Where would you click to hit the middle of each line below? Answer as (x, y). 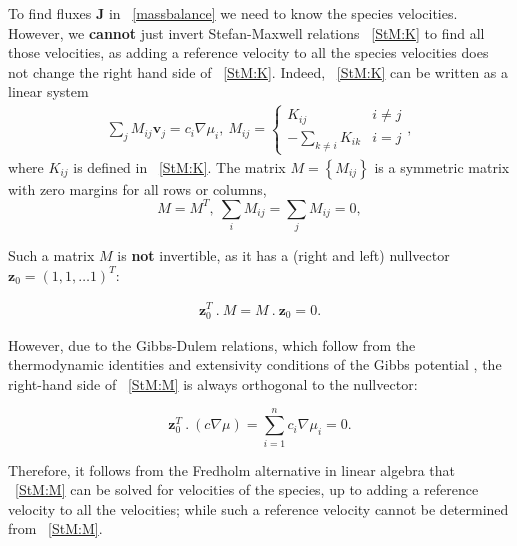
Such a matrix (51, 255)
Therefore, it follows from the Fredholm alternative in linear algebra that (232, 469)
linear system (48, 91)
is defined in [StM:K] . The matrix (179, 166)
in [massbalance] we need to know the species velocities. (283, 13)
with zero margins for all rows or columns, (137, 188)
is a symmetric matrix (442, 166)
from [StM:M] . (55, 528)
